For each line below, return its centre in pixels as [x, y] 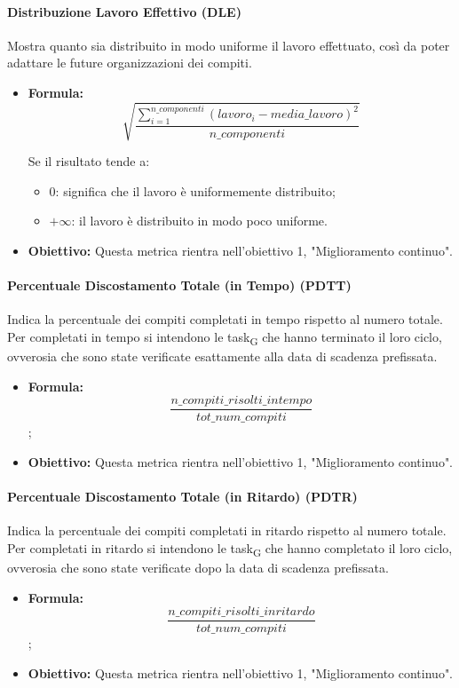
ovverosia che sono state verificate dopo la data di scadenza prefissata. [198, 567]
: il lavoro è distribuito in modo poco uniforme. [199, 221]
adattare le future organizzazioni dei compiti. [130, 63]
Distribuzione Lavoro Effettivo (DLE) [124, 11]
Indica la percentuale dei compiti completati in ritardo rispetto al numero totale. [227, 530]
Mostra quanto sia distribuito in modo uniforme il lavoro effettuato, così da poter [229, 45]
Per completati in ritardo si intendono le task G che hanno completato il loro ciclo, [230, 549]
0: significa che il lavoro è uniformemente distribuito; [192, 190]
